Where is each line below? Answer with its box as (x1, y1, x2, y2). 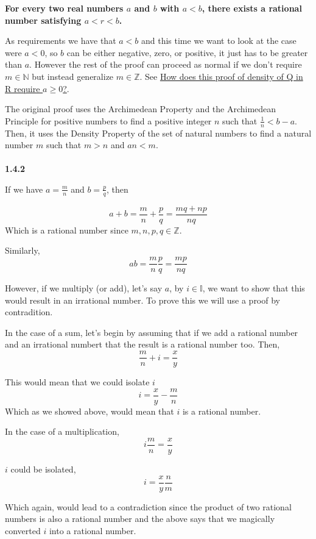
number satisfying (5, 13, 82, 26)
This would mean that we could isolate (5, 376, 150, 388)
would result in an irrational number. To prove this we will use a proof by (5, 293, 280, 306)
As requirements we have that (5, 34, 116, 47)
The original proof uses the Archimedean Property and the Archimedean (5, 102, 276, 115)
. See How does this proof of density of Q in (139, 70, 303, 82)
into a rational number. (49, 524, 136, 537)
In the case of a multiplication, (5, 425, 119, 438)
